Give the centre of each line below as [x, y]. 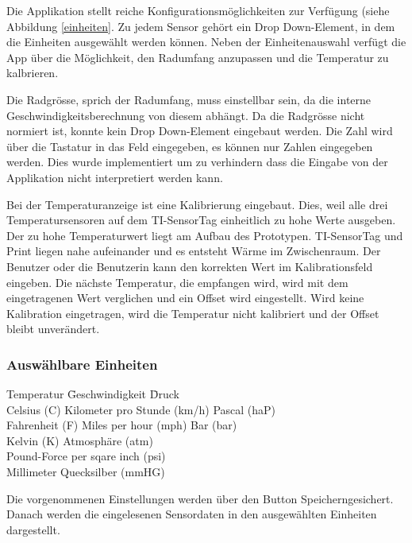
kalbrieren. [33, 73]
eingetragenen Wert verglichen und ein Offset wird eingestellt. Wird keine [185, 298]
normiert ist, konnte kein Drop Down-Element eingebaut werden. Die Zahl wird [200, 131]
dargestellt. [33, 529]
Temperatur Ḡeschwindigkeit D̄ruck [93, 394]
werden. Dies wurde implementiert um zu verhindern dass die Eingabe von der [197, 162]
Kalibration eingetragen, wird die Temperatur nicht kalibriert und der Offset [193, 313]
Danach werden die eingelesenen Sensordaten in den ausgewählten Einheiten [192, 514]
